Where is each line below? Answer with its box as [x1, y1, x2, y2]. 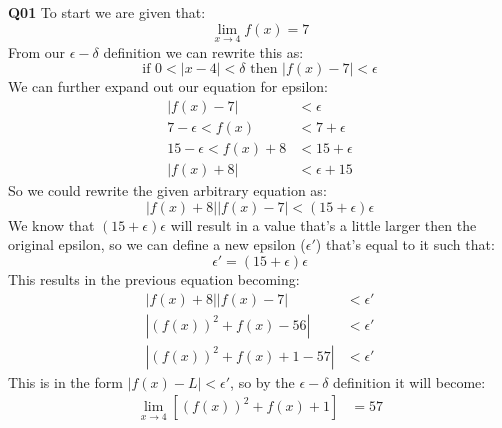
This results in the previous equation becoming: [8, 268, 300, 289]
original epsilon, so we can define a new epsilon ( [8, 234, 306, 255]
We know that [8, 214, 95, 235]
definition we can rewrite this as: [103, 41, 304, 62]
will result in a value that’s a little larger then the [170, 214, 477, 235]
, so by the [230, 371, 295, 392]
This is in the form [8, 371, 123, 392]
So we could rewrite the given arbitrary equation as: [8, 180, 327, 201]
